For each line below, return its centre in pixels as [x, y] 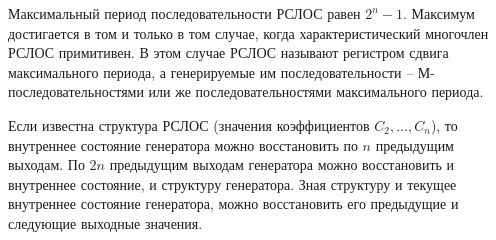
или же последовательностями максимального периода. [316, 91]
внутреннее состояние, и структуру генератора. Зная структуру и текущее [232, 183]
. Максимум [439, 13]
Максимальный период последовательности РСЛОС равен [184, 13]
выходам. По [46, 164]
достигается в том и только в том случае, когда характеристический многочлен [248, 32]
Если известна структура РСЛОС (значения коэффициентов [189, 124]
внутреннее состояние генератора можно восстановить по [183, 144]
